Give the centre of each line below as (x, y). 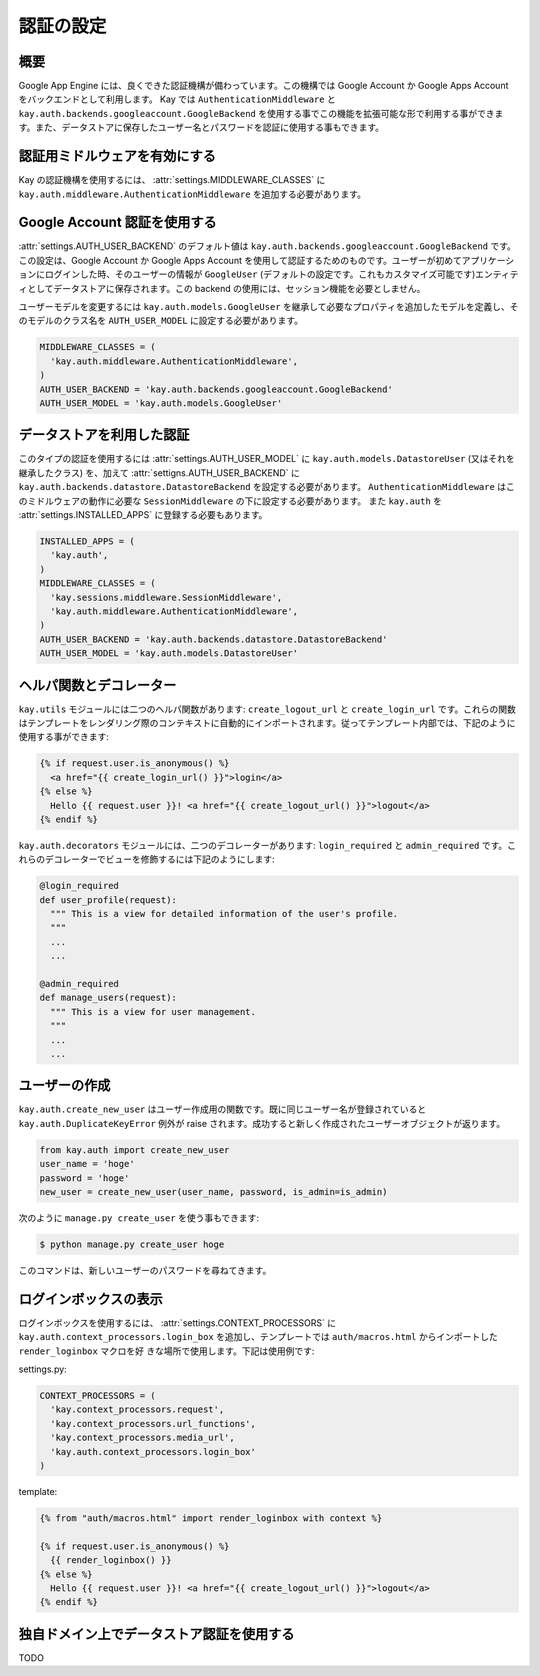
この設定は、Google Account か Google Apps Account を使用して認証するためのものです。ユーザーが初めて (240, 260)
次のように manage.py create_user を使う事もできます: (139, 1218)
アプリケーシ (488, 260)
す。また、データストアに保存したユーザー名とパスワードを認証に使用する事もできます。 (201, 127)
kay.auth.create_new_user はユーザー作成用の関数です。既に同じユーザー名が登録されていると (222, 1109)
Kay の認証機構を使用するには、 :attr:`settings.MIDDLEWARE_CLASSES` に (172, 180)
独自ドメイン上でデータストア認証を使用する (156, 1633)
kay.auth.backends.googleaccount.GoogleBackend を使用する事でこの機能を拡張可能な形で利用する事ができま (261, 113)
